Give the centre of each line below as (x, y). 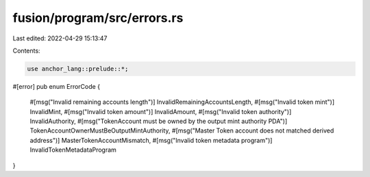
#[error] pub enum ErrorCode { (57, 86)
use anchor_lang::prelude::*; (78, 69)
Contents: (26, 51)
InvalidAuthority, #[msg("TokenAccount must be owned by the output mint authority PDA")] (159, 121)
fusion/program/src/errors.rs (98, 18)
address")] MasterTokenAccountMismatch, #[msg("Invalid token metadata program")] (151, 140)
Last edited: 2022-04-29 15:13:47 (60, 38)
